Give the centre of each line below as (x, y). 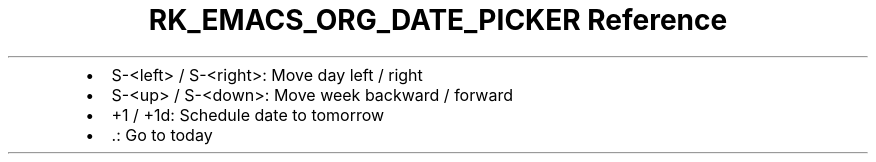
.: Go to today (162, 134)
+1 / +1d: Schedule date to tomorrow (248, 114)
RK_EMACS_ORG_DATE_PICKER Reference (438, 20)
